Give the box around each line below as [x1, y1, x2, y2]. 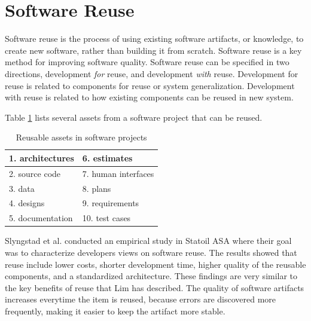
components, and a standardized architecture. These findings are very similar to [5, 270, 298, 282]
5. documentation [9, 212, 73, 224]
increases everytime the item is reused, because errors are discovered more [5, 293, 276, 305]
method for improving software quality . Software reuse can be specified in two [5, 56, 289, 68]
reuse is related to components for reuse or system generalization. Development [5, 79, 295, 91]
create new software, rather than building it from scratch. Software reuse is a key [5, 44, 302, 56]
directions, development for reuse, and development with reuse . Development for [5, 67, 298, 80]
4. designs [9, 197, 45, 209]
